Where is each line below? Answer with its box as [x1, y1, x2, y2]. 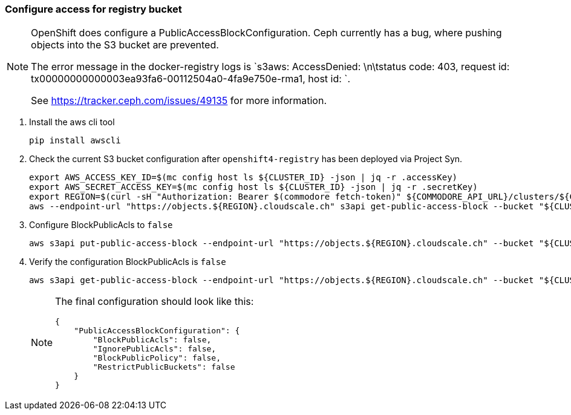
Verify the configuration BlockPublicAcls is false [29, 257, 226, 267]
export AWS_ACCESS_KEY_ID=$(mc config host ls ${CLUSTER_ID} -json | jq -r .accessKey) [29, 172, 458, 183]
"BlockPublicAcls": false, [93, 335, 212, 345]
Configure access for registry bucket [5, 3, 182, 15]
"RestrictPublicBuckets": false [93, 362, 235, 372]
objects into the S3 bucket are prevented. [31, 39, 219, 51]
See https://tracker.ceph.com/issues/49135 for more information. [31, 94, 327, 107]
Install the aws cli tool [29, 117, 115, 128]
